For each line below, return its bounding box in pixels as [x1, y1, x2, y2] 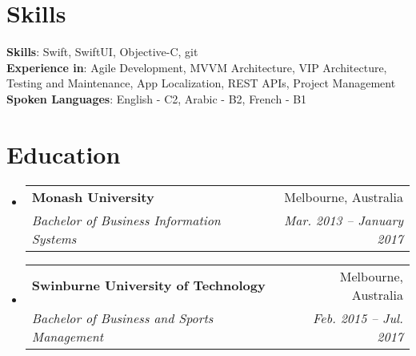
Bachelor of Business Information [31, 210, 221, 229]
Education [6, 137, 121, 170]
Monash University [31, 187, 154, 206]
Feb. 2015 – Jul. [313, 308, 403, 327]
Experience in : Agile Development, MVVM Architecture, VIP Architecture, [6, 59, 387, 75]
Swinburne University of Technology [31, 276, 266, 295]
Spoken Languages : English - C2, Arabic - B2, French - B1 [6, 90, 307, 107]
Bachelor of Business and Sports [31, 308, 214, 327]
